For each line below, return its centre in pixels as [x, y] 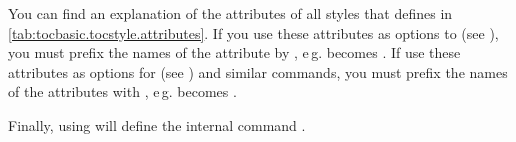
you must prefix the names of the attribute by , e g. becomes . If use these [234, 52]
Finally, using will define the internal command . [157, 124]
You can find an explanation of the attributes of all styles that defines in [230, 13]
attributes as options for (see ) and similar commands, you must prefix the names [258, 71]
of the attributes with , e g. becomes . [122, 91]
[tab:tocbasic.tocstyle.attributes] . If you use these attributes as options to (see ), [253, 32]
